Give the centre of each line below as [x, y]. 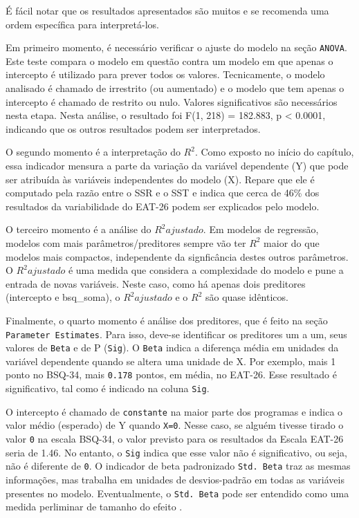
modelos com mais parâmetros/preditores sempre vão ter [126, 242]
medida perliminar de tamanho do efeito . [94, 507]
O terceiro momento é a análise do [79, 229]
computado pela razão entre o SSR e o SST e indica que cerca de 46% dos [163, 193]
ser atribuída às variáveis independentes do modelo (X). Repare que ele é [160, 179]
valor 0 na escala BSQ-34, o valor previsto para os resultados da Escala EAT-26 [175, 439]
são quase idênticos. [247, 297]
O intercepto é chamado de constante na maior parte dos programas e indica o [174, 411]
